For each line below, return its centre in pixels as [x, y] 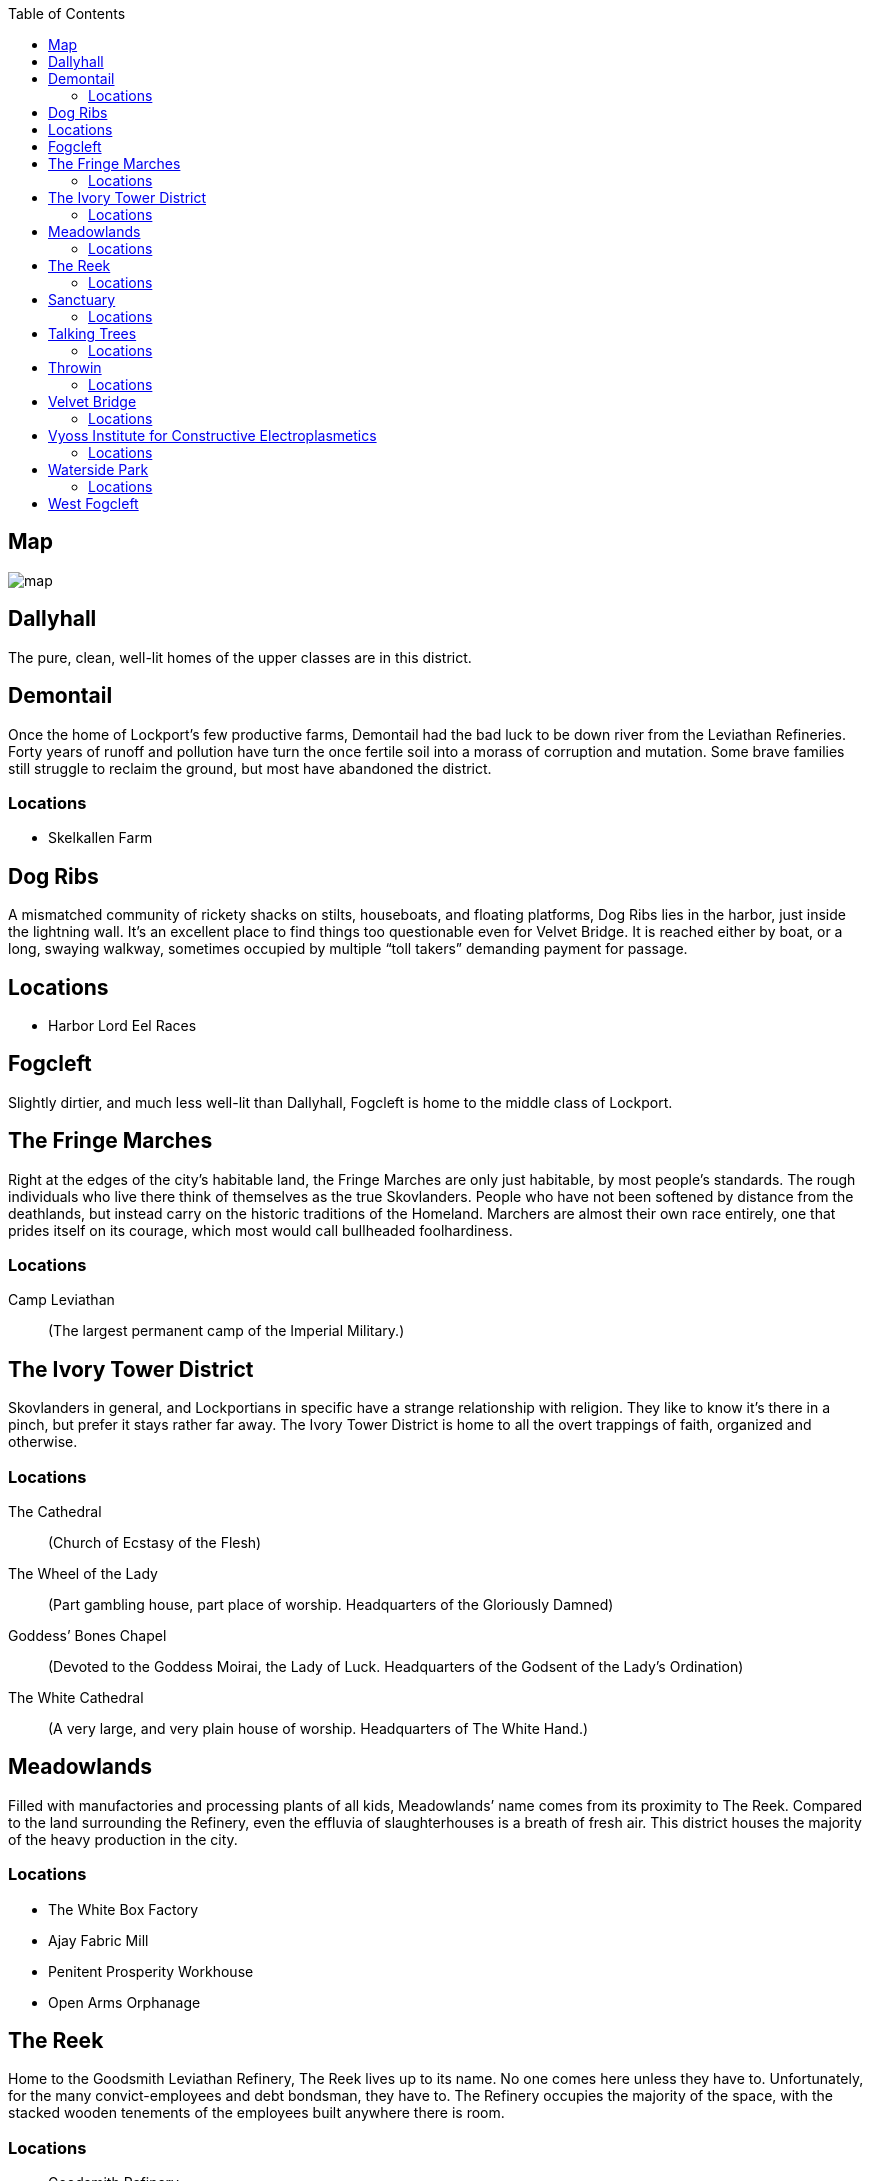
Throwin [75, 367]
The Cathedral [55, 1511]
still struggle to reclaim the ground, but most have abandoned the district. [250, 768]
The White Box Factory [123, 1909]
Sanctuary [82, 299]
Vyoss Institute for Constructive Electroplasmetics [212, 435]
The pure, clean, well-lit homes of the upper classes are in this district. [240, 657]
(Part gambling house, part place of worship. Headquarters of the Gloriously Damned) [331, 1604]
